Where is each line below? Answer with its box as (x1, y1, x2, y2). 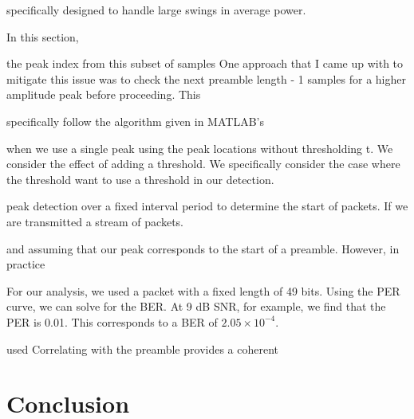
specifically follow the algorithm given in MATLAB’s (6, 112, 264, 129)
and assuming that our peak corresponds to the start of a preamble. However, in (6, 240, 400, 256)
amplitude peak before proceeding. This (6, 86, 201, 103)
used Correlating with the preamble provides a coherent (6, 340, 279, 357)
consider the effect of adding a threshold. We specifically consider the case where (6, 155, 400, 172)
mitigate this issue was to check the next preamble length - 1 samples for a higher (6, 70, 407, 87)
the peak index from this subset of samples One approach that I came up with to (6, 55, 404, 72)
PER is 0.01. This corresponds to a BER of (6, 313, 218, 330)
